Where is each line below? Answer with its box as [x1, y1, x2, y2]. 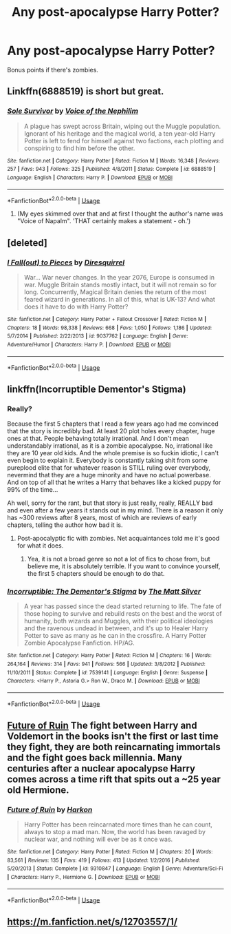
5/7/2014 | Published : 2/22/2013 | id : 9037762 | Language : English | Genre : [7, 333, 188, 340]
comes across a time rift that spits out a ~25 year [7, 773, 221, 785]
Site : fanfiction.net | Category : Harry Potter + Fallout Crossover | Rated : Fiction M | [7, 315, 207, 322]
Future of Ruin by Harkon [7, 805, 93, 814]
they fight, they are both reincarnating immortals [7, 741, 221, 753]
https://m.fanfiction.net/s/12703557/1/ [7, 915, 177, 927]
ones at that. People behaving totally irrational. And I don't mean [7, 434, 189, 442]
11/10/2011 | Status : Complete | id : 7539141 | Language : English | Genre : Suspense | [7, 669, 208, 676]
